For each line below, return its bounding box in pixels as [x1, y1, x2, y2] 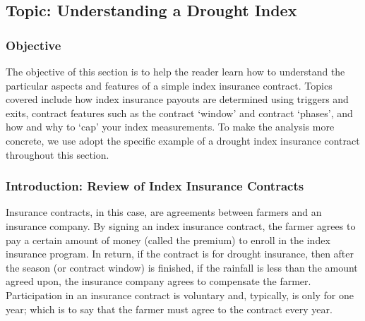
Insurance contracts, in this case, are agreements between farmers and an [6, 205, 322, 219]
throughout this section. [6, 147, 109, 162]
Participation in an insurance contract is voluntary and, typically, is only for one [6, 287, 354, 302]
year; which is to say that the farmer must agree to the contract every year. [6, 301, 333, 316]
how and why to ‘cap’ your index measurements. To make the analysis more [6, 119, 335, 134]
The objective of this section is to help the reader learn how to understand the [6, 64, 345, 78]
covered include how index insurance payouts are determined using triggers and [6, 92, 349, 107]
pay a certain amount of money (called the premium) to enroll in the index [6, 232, 330, 247]
